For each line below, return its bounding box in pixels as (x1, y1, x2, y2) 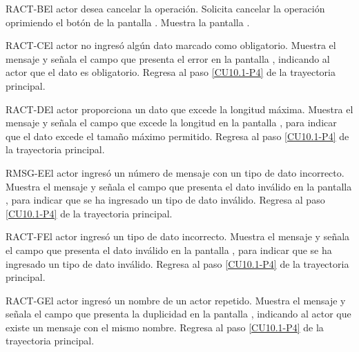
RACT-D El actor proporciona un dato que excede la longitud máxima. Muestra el (6, 101, 353, 116)
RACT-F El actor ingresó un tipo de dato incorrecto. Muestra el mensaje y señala (6, 229, 350, 244)
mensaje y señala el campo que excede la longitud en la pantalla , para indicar (6, 115, 337, 130)
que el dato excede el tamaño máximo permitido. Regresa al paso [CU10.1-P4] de (6, 128, 349, 143)
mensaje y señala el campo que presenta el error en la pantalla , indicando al (6, 51, 330, 66)
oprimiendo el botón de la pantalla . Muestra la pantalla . (6, 14, 250, 29)
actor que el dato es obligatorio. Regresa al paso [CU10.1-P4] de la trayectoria (6, 65, 336, 79)
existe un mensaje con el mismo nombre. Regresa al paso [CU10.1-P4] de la (6, 320, 324, 334)
